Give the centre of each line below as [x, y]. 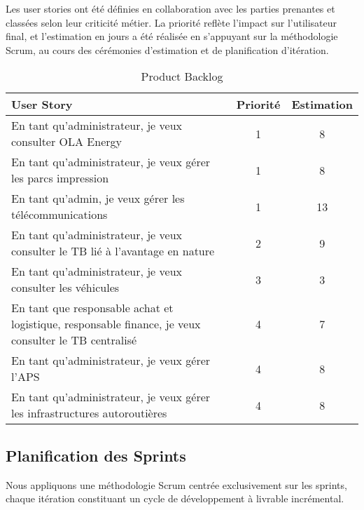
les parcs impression [60, 178]
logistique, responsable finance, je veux [106, 324]
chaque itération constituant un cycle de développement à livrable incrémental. [175, 498]
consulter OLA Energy [66, 142]
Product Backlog [182, 76]
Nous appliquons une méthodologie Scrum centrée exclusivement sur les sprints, [176, 484]
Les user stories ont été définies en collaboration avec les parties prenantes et [170, 8]
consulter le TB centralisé [74, 340]
